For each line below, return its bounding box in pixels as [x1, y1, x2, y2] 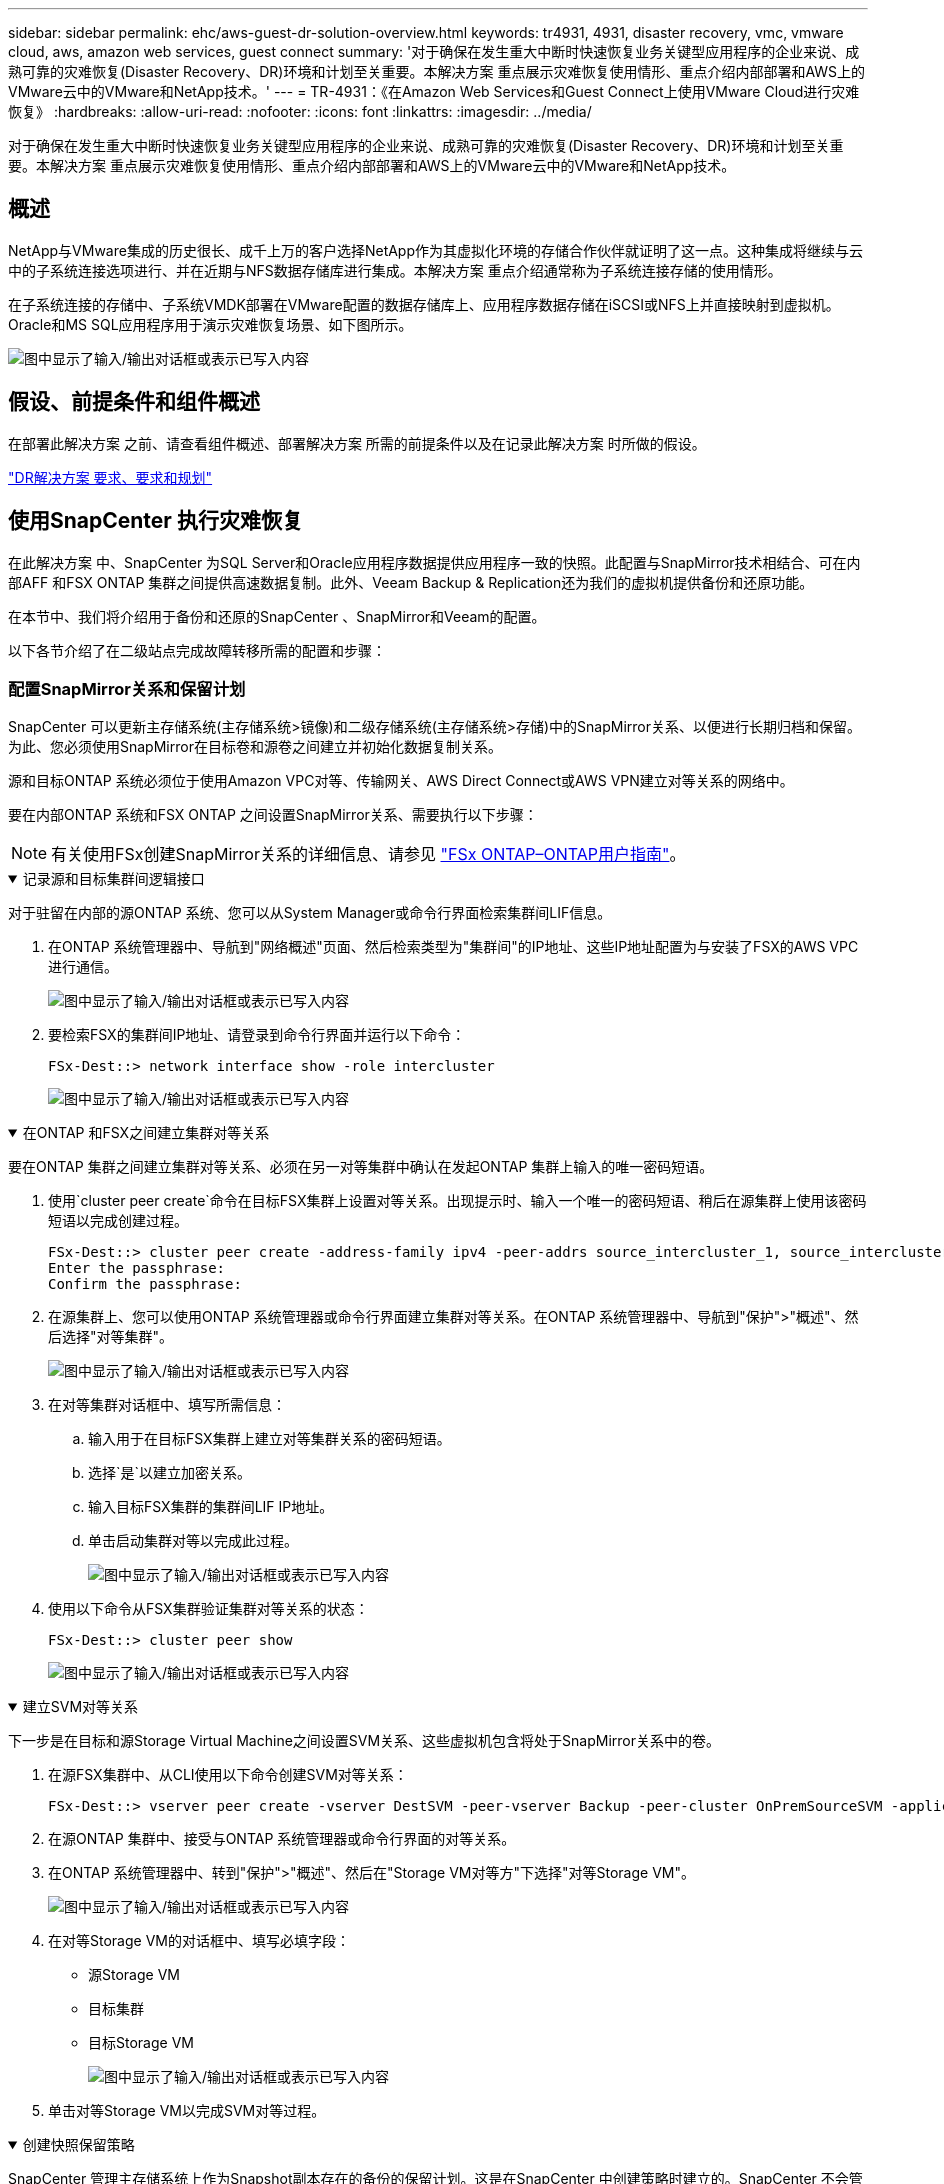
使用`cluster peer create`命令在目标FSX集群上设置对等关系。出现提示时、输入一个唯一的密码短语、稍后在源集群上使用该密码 [48, 1192, 867, 1210]
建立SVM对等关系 [22, 1698, 139, 1716]
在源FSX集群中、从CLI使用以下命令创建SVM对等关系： [48, 1766, 408, 1784]
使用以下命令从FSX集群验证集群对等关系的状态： [48, 1600, 369, 1618]
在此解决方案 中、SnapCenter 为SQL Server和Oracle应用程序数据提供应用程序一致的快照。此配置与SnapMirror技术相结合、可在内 [8, 553, 861, 571]
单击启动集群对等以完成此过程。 [88, 1532, 298, 1550]
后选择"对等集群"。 [48, 1328, 174, 1346]
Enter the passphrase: [48, 1260, 226, 1277]
